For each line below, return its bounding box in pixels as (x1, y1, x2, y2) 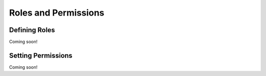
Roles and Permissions (9, 7, 104, 18)
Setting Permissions (9, 51, 72, 59)
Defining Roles (9, 26, 55, 34)
